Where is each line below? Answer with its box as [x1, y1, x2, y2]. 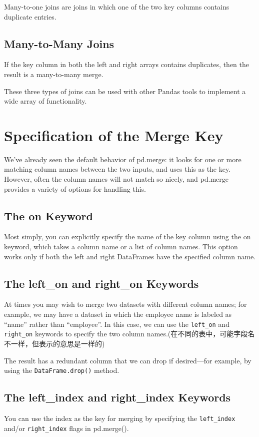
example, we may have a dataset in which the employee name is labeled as [4, 309, 232, 319]
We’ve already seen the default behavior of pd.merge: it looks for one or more [4, 154, 241, 164]
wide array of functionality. [4, 96, 87, 106]
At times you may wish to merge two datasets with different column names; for [4, 299, 247, 309]
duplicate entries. [4, 11, 56, 22]
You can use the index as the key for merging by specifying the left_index [4, 413, 235, 423]
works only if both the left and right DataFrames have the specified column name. [4, 251, 256, 261]
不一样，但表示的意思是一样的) [4, 338, 105, 348]
